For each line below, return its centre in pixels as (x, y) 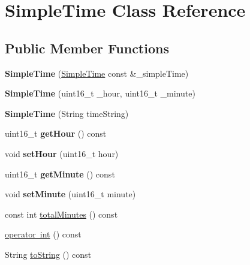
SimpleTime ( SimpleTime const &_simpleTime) (97, 73)
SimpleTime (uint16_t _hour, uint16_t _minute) (100, 93)
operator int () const (43, 234)
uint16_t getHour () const (56, 133)
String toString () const (48, 254)
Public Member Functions (87, 48)
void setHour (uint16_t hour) (62, 153)
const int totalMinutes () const (61, 214)
